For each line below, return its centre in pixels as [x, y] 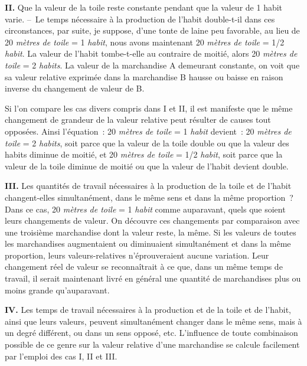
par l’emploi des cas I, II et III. [61, 356]
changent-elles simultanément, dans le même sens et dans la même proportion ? [149, 197]
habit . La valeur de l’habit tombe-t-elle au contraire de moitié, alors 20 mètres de [151, 53]
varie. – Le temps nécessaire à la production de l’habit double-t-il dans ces [140, 19]
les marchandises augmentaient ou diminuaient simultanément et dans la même [148, 244]
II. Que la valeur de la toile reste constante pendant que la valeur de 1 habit [144, 7]
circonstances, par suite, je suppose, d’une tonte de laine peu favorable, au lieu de [152, 30]
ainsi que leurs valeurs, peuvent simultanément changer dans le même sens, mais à [153, 321]
